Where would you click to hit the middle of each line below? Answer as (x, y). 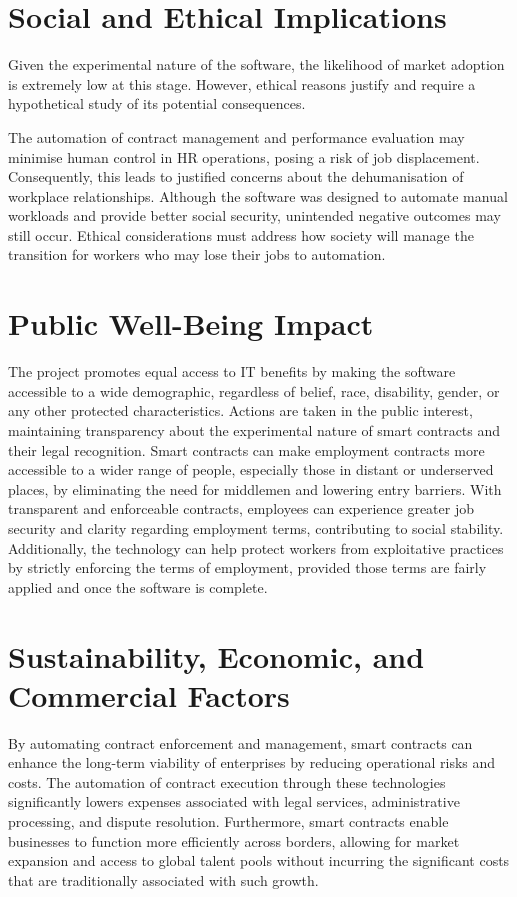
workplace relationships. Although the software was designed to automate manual (258, 195)
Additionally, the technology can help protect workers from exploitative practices (256, 547)
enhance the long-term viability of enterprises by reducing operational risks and (252, 762)
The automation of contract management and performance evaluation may (236, 136)
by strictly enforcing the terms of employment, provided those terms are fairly (247, 567)
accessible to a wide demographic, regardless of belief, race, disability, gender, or (254, 390)
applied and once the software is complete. (138, 586)
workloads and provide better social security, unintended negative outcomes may (254, 215)
